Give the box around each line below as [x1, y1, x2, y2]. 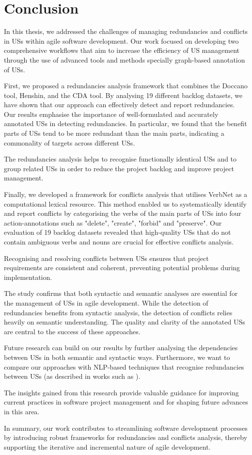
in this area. [4, 406, 40, 416]
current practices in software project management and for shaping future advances [4, 397, 248, 407]
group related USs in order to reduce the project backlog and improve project [4, 163, 234, 173]
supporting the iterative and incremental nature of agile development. [4, 441, 211, 452]
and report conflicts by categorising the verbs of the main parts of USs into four [4, 208, 241, 218]
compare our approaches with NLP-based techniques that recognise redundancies [4, 361, 244, 372]
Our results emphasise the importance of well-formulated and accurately [4, 109, 219, 119]
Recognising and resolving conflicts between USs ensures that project [4, 253, 209, 263]
